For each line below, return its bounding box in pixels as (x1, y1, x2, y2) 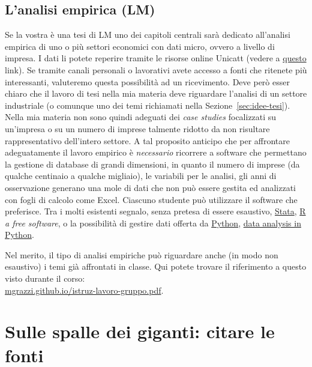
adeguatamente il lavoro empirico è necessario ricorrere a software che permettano (5, 146, 307, 159)
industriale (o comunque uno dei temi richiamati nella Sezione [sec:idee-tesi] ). (5, 99, 290, 111)
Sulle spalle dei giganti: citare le (5, 319, 275, 344)
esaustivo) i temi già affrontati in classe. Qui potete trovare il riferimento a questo (5, 260, 307, 273)
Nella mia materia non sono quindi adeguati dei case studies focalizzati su (5, 111, 277, 123)
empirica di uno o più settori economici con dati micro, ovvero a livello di (5, 40, 275, 52)
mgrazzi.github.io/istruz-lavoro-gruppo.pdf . (5, 284, 164, 296)
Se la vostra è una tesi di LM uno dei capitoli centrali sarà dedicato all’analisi (5, 28, 290, 41)
